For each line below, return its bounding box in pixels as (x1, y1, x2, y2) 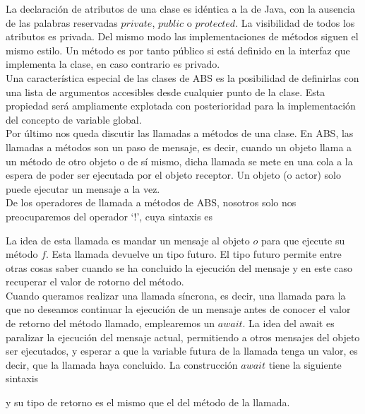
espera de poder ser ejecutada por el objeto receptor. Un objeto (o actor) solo (6, 167, 341, 182)
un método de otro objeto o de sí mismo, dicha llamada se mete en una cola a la (6, 153, 353, 168)
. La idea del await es (242, 316, 335, 331)
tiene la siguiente (268, 357, 342, 372)
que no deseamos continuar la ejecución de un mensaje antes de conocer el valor (6, 302, 351, 317)
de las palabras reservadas (6, 15, 118, 30)
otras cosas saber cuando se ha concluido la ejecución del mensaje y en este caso (6, 260, 352, 275)
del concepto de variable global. (6, 112, 142, 126)
